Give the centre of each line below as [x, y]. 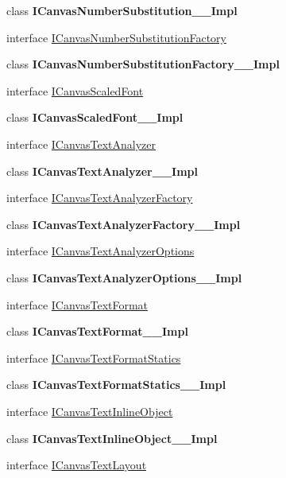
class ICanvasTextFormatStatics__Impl [116, 385]
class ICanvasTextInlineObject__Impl [112, 438]
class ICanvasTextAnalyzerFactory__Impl [124, 224]
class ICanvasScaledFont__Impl [95, 117]
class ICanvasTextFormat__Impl [97, 331]
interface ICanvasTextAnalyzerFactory [100, 198]
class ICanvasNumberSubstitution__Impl [122, 10]
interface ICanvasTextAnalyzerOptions [100, 251]
